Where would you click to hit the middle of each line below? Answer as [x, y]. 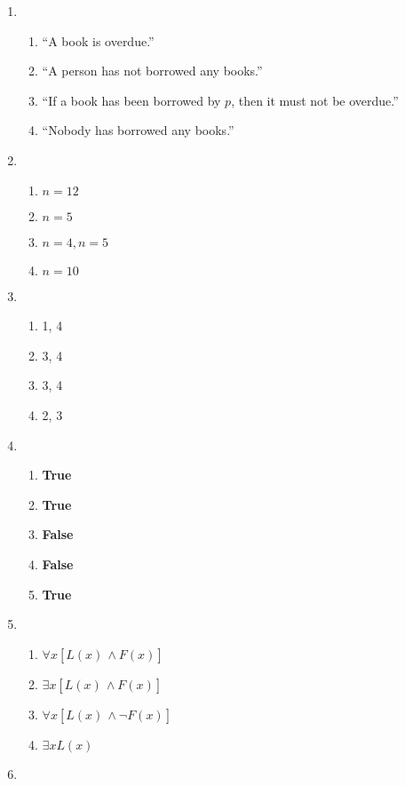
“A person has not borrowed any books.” [152, 71]
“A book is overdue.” [98, 40]
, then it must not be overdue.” [315, 100]
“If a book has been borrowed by [131, 100]
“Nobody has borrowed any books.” [138, 130]
